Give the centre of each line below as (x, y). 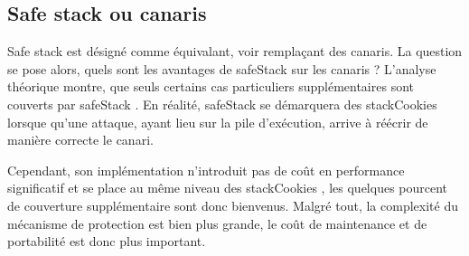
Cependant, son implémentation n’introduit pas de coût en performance (206, 170)
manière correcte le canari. (80, 140)
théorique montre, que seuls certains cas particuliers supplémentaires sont (211, 86)
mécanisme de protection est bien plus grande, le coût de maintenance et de (217, 223)
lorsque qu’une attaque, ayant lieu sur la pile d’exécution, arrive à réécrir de (218, 122)
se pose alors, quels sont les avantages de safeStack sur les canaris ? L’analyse (222, 68)
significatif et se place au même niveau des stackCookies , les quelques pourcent (228, 188)
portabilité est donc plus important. (107, 241)
